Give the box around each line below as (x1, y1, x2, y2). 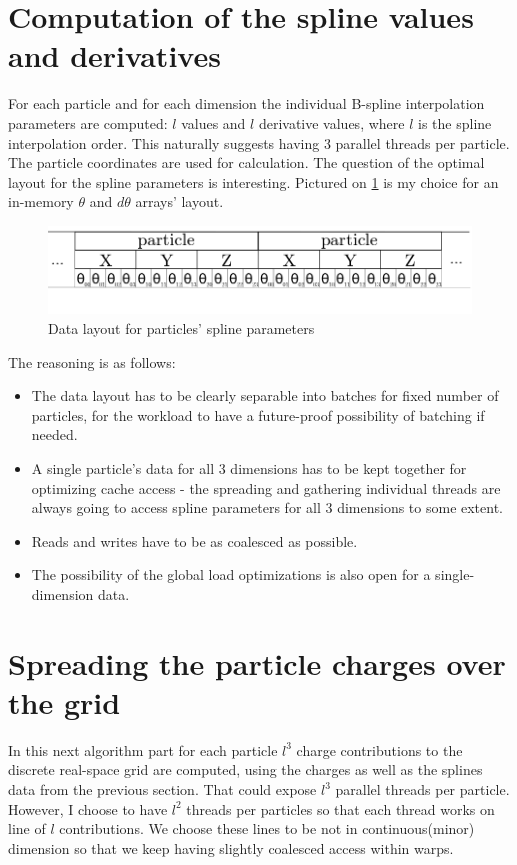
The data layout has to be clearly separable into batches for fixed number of (31, 385, 499, 406)
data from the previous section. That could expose (8, 779, 317, 800)
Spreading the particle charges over (8, 642, 506, 683)
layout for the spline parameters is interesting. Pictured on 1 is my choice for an (8, 171, 499, 192)
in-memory (8, 191, 74, 212)
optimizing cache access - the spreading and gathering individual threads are (31, 477, 501, 498)
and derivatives (8, 35, 221, 76)
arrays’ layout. (135, 191, 224, 212)
